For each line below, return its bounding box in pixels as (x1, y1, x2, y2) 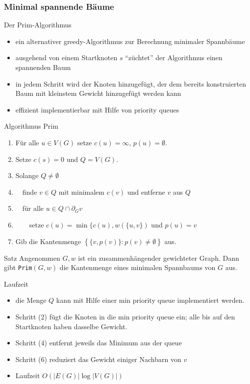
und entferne (127, 186, 165, 197)
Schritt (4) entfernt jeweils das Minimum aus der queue (15, 338, 182, 348)
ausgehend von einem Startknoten (15, 52, 118, 63)
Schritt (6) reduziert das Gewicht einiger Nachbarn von (15, 354, 181, 364)
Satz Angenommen (4, 252, 60, 263)
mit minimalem (58, 186, 104, 197)
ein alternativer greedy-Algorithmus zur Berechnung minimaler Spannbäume (15, 36, 245, 46)
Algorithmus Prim (4, 121, 58, 131)
